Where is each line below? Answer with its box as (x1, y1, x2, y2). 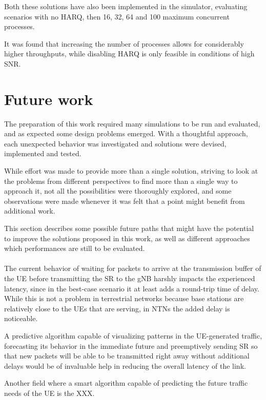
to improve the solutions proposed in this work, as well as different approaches (4, 233, 250, 243)
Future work (4, 88, 93, 109)
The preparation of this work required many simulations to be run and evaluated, (4, 118, 260, 129)
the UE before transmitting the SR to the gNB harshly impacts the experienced (4, 273, 255, 283)
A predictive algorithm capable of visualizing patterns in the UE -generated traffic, (4, 330, 262, 341)
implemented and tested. (4, 148, 81, 159)
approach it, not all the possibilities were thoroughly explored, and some (4, 185, 232, 196)
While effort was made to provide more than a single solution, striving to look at (4, 165, 258, 176)
